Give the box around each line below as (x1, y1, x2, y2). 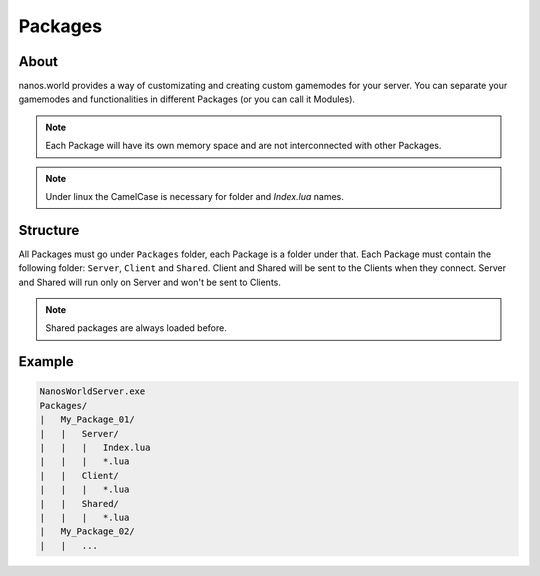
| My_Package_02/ (39, 526, 135, 537)
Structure (18, 221, 80, 239)
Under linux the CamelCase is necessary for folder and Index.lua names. (45, 191, 344, 203)
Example (18, 353, 74, 370)
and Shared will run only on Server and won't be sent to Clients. (18, 276, 282, 288)
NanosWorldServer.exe (39, 386, 146, 397)
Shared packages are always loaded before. (45, 322, 227, 334)
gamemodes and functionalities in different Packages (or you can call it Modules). (18, 93, 355, 105)
